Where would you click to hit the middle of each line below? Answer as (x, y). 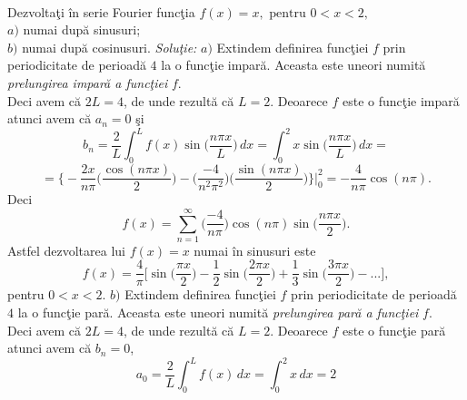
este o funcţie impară (401, 100)
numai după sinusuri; (82, 29)
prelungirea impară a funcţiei (88, 82)
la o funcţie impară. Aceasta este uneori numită (293, 65)
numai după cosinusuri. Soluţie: (109, 47)
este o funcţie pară (394, 330)
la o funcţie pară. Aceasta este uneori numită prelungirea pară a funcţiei (218, 312)
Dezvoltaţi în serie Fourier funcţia (101, 11)
